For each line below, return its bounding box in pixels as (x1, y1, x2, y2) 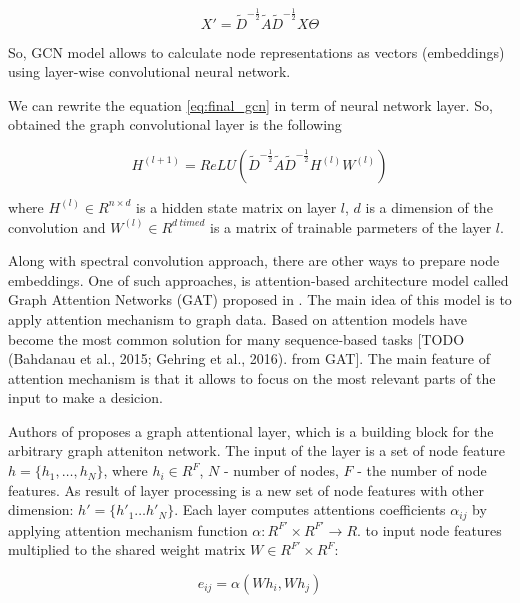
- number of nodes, (224, 460, 339, 481)
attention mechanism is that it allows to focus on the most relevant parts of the (8, 367, 496, 388)
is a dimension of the (365, 196, 493, 217)
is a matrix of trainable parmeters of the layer (210, 216, 492, 237)
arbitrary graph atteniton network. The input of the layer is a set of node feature (8, 440, 506, 461)
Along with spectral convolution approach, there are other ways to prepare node (8, 250, 500, 271)
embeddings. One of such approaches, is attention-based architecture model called (8, 269, 509, 290)
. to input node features (357, 519, 502, 540)
